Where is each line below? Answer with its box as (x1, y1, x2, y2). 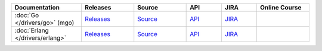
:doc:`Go (14, 11, 39, 19)
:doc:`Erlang (14, 27, 49, 34)
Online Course (259, 4, 302, 11)
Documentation (14, 4, 60, 11)
